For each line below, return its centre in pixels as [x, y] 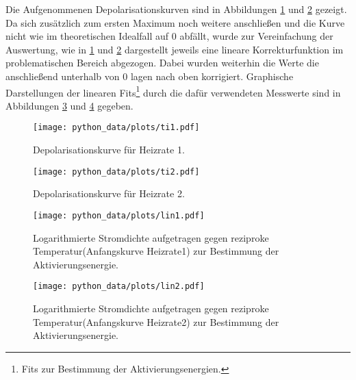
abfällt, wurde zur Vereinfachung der [256, 36]
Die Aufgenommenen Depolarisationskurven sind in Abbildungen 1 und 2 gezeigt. [176, 9]
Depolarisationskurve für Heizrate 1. [109, 150]
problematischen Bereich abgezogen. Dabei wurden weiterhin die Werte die [162, 63]
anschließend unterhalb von [63, 76]
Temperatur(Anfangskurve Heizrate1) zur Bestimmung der [156, 251]
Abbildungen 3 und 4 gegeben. [69, 105]
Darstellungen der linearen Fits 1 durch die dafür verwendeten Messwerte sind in [173, 91]
